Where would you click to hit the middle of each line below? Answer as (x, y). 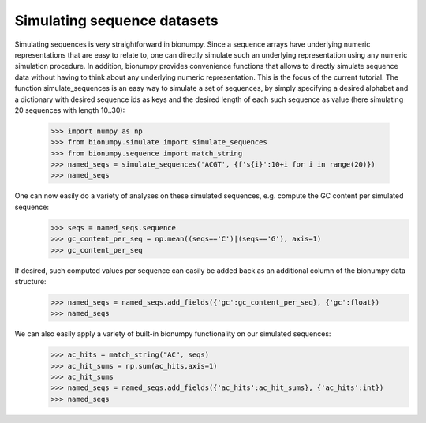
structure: (30, 281)
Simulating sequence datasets (116, 21)
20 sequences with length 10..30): (70, 110)
